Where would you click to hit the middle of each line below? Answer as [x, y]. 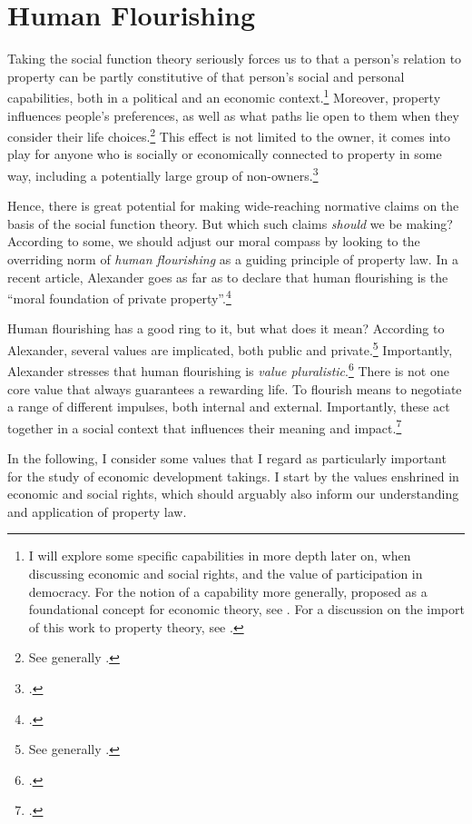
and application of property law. [97, 511]
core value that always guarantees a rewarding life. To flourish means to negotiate [235, 388]
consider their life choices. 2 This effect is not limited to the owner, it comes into [229, 135]
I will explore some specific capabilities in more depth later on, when [220, 556]
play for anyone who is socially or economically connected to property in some [225, 154]
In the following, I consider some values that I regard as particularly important [227, 458]
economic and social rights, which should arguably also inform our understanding [233, 494]
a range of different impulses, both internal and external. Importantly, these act [229, 407]
